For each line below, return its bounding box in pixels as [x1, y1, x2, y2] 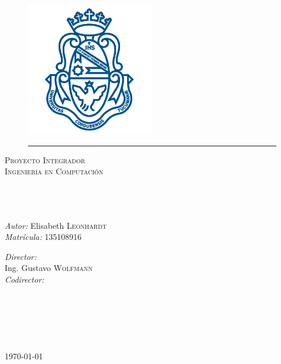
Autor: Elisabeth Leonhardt [5, 219, 107, 231]
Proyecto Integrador [5, 153, 85, 166]
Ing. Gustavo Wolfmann [5, 262, 93, 274]
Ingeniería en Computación [5, 165, 104, 177]
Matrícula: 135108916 [5, 231, 82, 243]
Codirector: [5, 273, 44, 285]
